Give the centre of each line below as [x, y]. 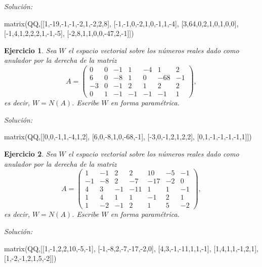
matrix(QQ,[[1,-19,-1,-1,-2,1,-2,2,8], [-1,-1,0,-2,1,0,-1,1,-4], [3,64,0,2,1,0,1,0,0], [121, 23]
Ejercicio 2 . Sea [30, 153]
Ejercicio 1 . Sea [30, 50]
